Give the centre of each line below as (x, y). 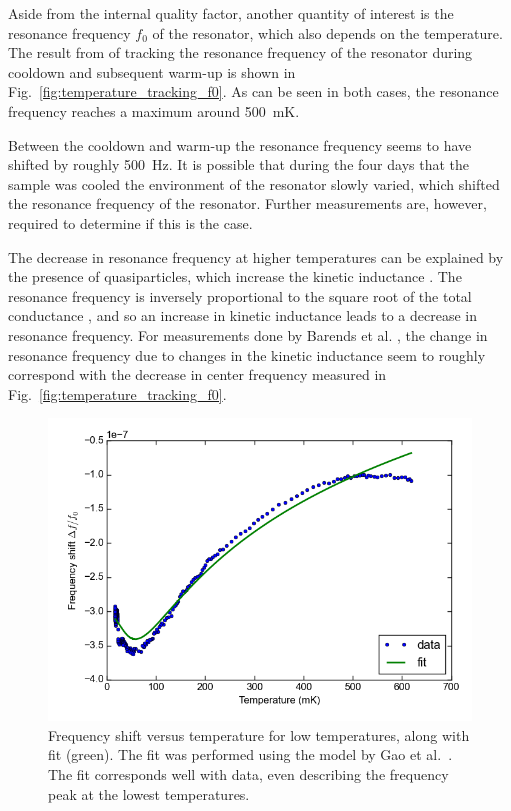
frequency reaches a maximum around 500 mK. (154, 110)
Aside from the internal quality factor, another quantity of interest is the (231, 13)
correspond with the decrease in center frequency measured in (197, 374)
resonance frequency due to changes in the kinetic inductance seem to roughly (247, 354)
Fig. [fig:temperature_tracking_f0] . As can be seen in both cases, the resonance (253, 91)
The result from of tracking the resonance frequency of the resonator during (240, 52)
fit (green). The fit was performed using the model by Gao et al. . (250, 754)
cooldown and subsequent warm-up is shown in (152, 71)
